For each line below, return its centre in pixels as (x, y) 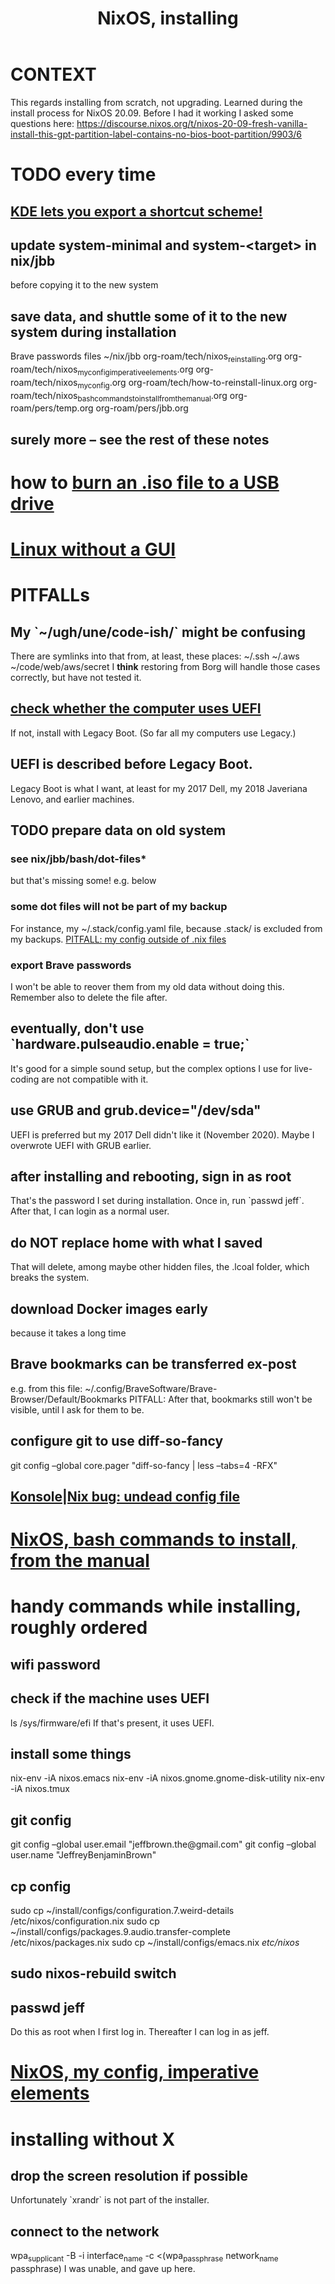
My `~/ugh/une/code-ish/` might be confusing (158, 632)
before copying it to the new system (84, 285)
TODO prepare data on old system (118, 830)
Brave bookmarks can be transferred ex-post (153, 1364)
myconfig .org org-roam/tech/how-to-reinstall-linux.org (187, 383)
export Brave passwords (71, 965)
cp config (41, 1886)
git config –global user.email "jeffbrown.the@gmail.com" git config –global (163, 1844)
